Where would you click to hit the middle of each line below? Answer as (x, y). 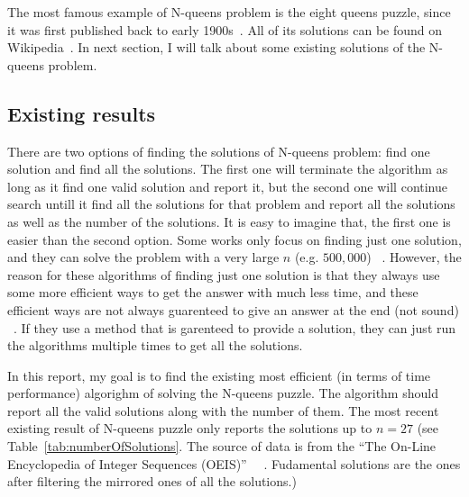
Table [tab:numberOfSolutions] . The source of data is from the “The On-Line (222, 446)
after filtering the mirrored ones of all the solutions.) (152, 481)
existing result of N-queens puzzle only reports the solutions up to (190, 428)
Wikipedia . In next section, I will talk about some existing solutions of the (216, 47)
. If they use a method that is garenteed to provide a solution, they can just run (235, 327)
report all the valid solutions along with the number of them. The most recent (223, 410)
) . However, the (414, 257)
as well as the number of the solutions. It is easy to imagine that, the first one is (229, 221)
